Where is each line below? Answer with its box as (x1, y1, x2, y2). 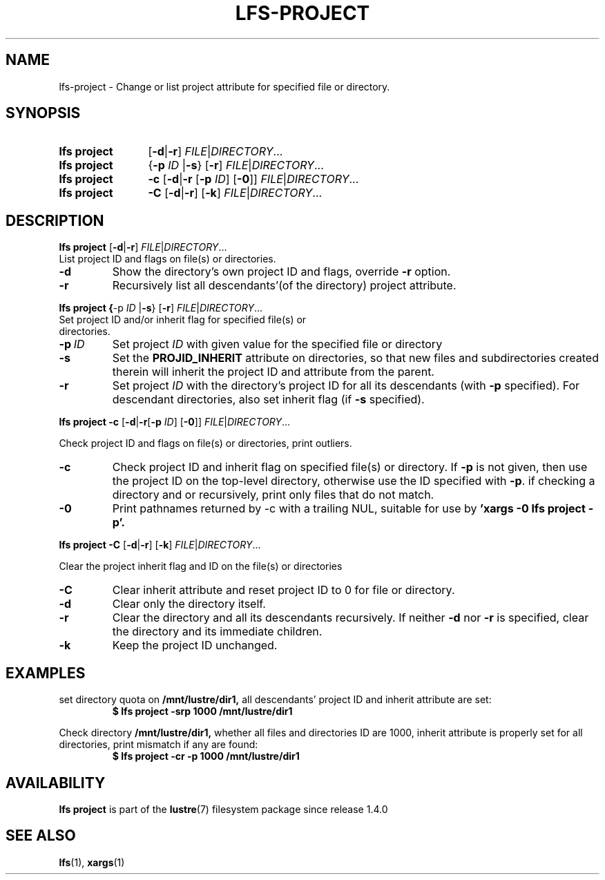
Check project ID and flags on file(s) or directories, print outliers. (59, 437, 352, 450)
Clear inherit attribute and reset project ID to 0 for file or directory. (112, 583, 455, 597)
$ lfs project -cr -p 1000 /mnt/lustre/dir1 (112, 750, 300, 763)
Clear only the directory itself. (112, 597, 266, 611)
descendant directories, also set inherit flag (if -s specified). (112, 392, 425, 407)
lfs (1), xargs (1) (59, 856, 125, 868)
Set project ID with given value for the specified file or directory (112, 337, 443, 352)
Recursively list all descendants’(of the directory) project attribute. (112, 278, 457, 293)
